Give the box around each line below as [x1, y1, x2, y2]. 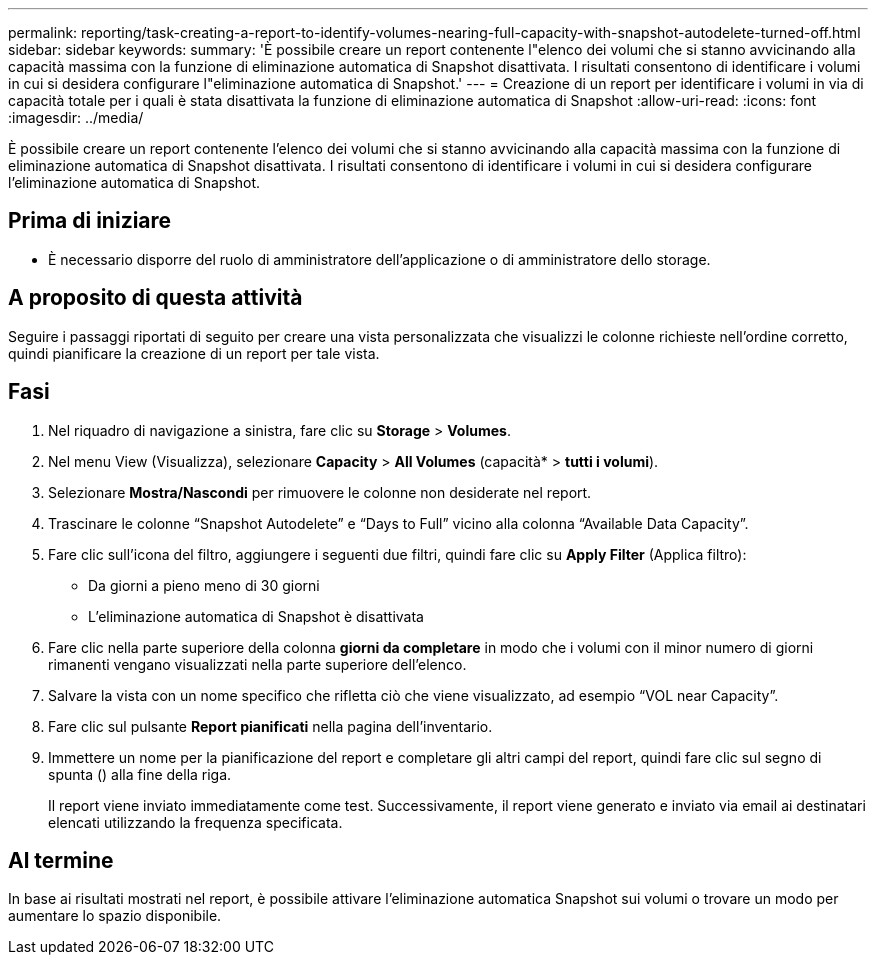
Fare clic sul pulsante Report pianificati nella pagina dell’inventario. [48, 717, 493, 735]
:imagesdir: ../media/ [8, 109, 144, 126]
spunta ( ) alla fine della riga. [48, 765, 232, 783]
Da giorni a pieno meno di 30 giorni [88, 576, 320, 594]
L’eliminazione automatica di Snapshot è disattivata [88, 607, 424, 625]
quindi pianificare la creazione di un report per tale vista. [8, 344, 380, 362]
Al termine [8, 847, 114, 873]
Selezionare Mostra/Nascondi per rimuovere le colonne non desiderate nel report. [48, 483, 592, 501]
